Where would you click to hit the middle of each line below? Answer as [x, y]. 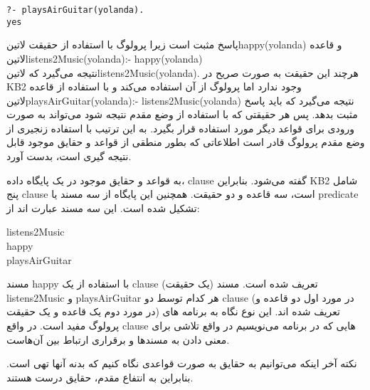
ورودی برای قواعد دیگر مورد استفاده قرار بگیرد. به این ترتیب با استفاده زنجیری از [181, 128]
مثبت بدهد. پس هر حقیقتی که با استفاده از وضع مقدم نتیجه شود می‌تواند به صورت [182, 114]
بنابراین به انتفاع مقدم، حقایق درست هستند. [100, 377]
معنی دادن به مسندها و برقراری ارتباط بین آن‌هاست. [118, 339]
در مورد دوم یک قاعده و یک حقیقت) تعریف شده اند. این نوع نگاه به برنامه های [173, 311]
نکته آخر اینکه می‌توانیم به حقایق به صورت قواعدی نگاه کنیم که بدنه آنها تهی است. [182, 363]
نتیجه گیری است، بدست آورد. [69, 156]
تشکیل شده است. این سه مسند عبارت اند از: [103, 207]
